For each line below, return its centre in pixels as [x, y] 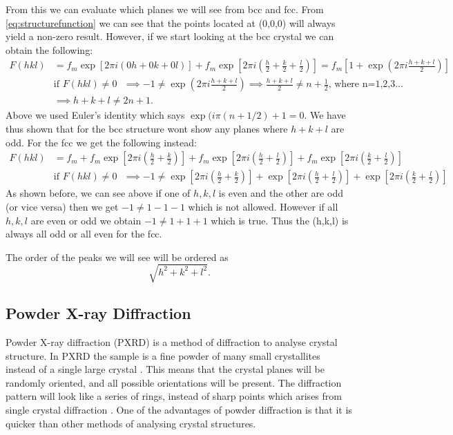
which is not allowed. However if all [263, 206]
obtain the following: [49, 49]
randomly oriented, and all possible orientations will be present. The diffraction [174, 382]
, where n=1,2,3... [366, 85]
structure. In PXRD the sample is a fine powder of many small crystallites [163, 355]
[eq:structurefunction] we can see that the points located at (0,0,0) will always [171, 22]
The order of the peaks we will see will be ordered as [117, 257]
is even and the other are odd [281, 193]
